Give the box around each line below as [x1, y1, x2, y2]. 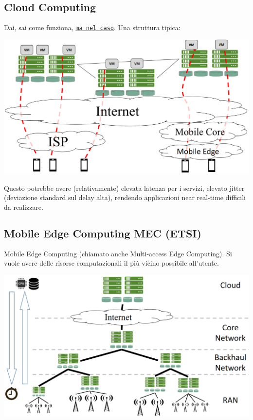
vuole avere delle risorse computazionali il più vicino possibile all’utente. [4, 258, 219, 268]
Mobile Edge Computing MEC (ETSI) [4, 225, 201, 240]
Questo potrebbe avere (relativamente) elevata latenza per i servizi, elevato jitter [4, 183, 245, 193]
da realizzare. [4, 202, 43, 212]
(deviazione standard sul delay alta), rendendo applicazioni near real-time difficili [4, 192, 246, 202]
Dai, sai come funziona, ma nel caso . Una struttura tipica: [4, 22, 181, 33]
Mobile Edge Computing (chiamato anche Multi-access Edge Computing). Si [4, 248, 232, 258]
